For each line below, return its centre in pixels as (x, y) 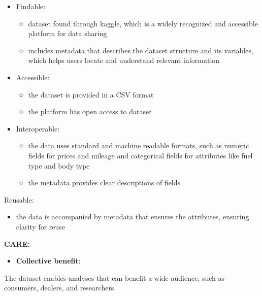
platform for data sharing (68, 33)
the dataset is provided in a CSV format (91, 94)
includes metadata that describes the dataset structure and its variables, (141, 50)
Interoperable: (38, 128)
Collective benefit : (48, 261)
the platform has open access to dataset (90, 111)
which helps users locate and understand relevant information (124, 60)
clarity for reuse (41, 226)
